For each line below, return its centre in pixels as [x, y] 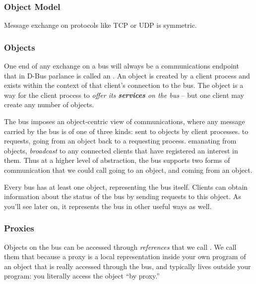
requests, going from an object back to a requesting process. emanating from [120, 141]
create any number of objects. [49, 105]
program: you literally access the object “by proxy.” [82, 276]
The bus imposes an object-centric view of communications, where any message [125, 121]
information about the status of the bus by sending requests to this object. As [123, 196]
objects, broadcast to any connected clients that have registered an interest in [121, 150]
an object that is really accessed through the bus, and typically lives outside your [128, 266]
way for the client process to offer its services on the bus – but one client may [124, 95]
